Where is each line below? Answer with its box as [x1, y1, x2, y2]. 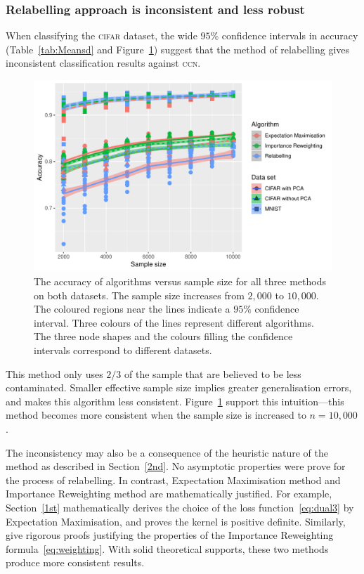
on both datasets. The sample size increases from [34, 287, 245, 302]
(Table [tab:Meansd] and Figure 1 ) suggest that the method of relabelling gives [6, 41, 350, 56]
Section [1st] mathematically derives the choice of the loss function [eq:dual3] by [6, 500, 354, 514]
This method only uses [6, 366, 103, 381]
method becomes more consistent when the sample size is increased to [6, 407, 306, 422]
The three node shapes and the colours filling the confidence [34, 329, 293, 344]
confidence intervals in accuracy [221, 28, 358, 43]
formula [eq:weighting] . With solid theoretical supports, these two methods [6, 541, 329, 556]
